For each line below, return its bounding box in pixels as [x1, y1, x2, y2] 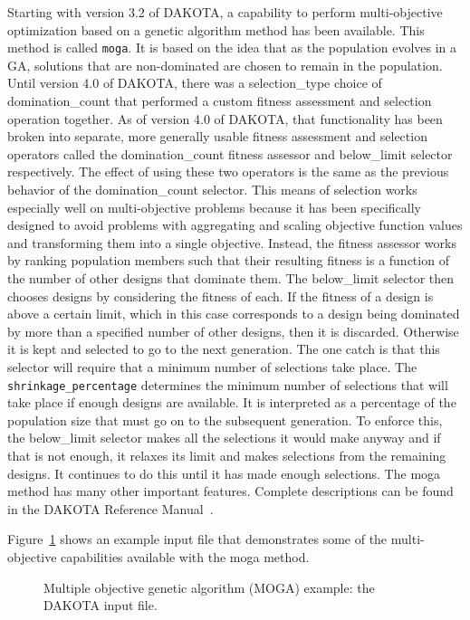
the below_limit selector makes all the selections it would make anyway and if [7, 428, 441, 447]
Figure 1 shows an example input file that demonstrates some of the [7, 529, 388, 548]
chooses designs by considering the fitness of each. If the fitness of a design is [7, 286, 434, 305]
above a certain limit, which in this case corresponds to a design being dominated [7, 304, 460, 323]
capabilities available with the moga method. [61, 547, 310, 566]
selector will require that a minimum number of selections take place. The [7, 357, 417, 376]
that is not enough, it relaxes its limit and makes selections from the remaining [7, 445, 446, 464]
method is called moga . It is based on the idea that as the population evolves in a [7, 38, 457, 57]
